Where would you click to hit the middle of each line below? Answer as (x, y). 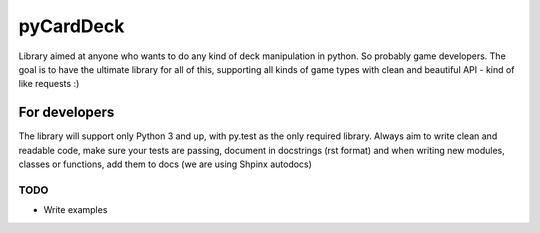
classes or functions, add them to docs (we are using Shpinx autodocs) (165, 164)
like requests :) (49, 84)
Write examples (75, 210)
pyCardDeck (71, 26)
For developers (66, 112)
